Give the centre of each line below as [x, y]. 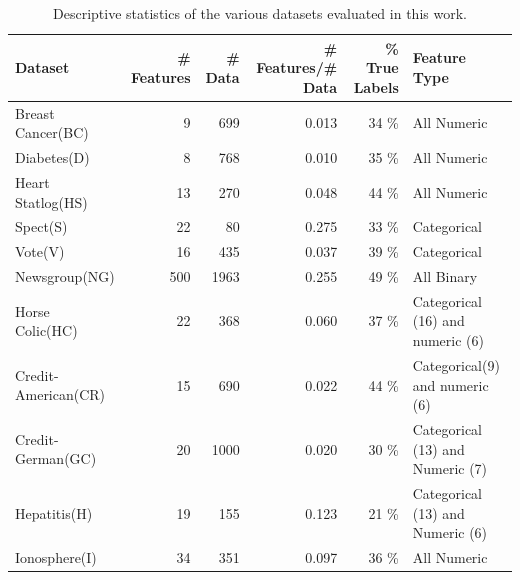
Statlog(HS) [51, 201]
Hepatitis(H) [54, 512]
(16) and [438, 320]
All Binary [445, 276]
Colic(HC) [46, 330]
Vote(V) [40, 251]
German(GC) [56, 458]
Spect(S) [41, 226]
